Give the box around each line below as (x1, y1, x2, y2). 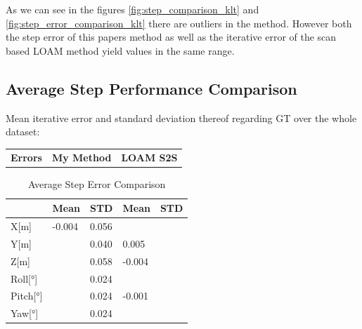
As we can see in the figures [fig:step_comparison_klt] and (6, 2, 259, 16)
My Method (51, 149, 112, 164)
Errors (11, 149, 42, 164)
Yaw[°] (11, 306, 39, 321)
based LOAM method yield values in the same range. (6, 43, 235, 58)
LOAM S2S (121, 149, 178, 164)
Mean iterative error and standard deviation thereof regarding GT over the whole (6, 110, 357, 125)
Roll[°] (11, 271, 38, 286)
